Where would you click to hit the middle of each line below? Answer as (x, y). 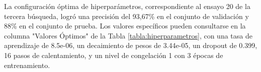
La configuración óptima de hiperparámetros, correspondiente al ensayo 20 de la (127, 6)
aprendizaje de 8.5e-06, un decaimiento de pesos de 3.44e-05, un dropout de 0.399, (131, 45)
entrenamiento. (27, 65)
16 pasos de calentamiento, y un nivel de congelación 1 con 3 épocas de (114, 55)
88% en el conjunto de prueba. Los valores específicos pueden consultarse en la (125, 26)
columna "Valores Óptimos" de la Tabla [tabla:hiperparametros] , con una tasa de (128, 35)
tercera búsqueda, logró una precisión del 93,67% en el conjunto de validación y (126, 16)
